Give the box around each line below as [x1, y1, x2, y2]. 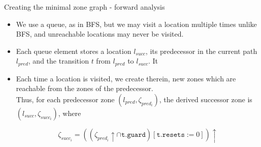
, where [58, 108, 81, 119]
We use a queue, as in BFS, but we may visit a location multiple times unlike [16, 18, 257, 29]
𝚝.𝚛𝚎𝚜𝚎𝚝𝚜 [156, 131, 185, 139]
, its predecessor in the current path [145, 45, 257, 56]
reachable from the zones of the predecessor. [16, 83, 153, 94]
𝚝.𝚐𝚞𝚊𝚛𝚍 [121, 131, 146, 139]
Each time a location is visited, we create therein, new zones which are [16, 73, 236, 83]
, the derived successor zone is [159, 94, 252, 105]
